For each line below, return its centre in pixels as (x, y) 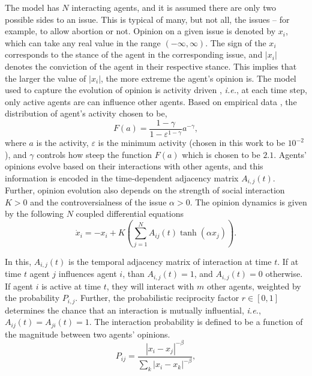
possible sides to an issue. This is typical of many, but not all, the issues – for (147, 19)
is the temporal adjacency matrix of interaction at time (170, 261)
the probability (32, 298)
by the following (34, 214)
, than (133, 274)
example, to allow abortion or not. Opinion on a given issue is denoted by (140, 31)
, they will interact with (150, 286)
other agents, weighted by (254, 286)
